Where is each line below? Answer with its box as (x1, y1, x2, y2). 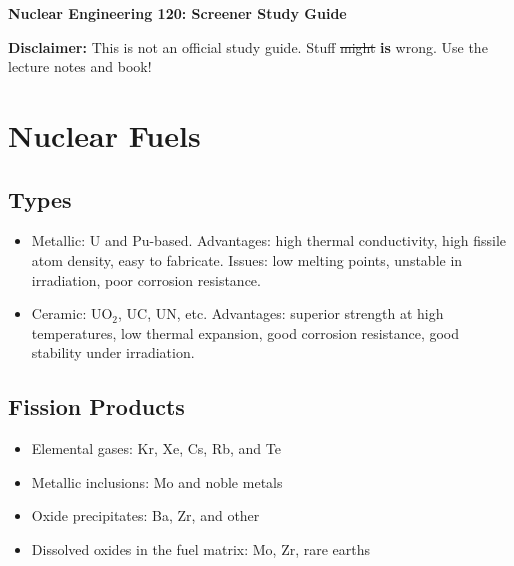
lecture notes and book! (8, 56, 152, 77)
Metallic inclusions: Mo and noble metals (31, 471, 283, 492)
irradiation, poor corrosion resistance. (31, 269, 261, 290)
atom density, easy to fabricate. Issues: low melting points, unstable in (31, 249, 463, 270)
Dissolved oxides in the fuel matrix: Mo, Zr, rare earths (31, 538, 371, 559)
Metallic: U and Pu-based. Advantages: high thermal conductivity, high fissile (31, 230, 507, 251)
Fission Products (8, 391, 185, 422)
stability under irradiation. (31, 342, 195, 363)
